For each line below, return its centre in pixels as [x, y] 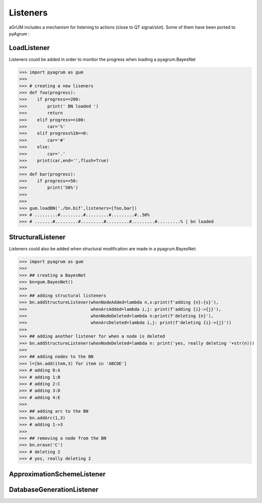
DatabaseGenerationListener [54, 490]
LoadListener [29, 48]
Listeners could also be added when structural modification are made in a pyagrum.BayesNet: [103, 249]
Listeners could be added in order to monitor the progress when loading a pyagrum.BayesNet [102, 59]
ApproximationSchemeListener [57, 474]
